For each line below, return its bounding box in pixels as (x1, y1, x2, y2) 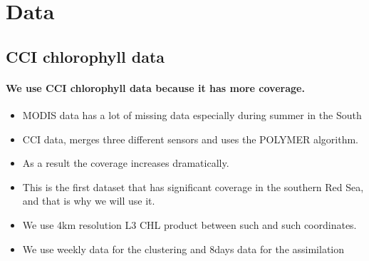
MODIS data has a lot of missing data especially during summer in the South (22, 107, 362, 122)
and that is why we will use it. (22, 193, 155, 208)
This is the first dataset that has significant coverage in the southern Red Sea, (22, 179, 364, 194)
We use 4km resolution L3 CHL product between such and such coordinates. (22, 217, 357, 232)
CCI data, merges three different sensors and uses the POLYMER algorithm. (22, 131, 358, 146)
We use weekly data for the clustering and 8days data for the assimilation (22, 241, 345, 256)
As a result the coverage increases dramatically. (22, 155, 229, 170)
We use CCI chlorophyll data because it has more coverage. (6, 80, 305, 95)
